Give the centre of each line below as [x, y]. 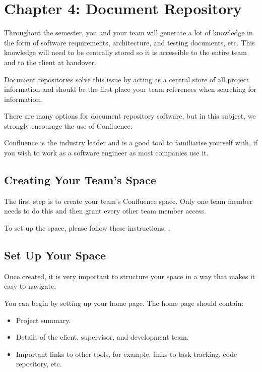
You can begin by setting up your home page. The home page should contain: [124, 303]
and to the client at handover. [50, 62]
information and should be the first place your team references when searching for [130, 89]
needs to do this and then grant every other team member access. [105, 211]
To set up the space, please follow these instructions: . [87, 228]
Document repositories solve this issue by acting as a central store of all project [127, 79]
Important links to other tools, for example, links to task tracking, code [126, 354]
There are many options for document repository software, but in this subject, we [130, 116]
